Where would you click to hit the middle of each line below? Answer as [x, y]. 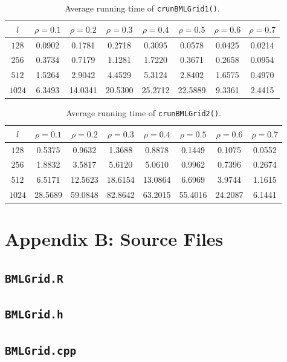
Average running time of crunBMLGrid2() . [143, 113]
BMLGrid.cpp [41, 350]
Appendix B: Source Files [114, 239]
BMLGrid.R [34, 279]
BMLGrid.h [34, 315]
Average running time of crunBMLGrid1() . [142, 8]
